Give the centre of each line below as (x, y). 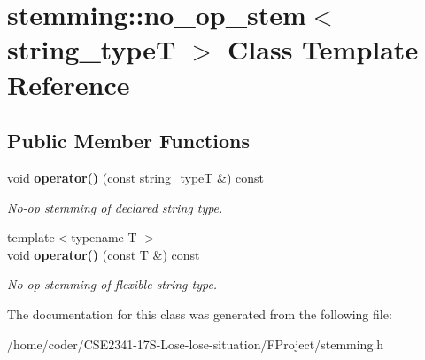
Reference (69, 84)
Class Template (323, 49)
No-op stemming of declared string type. (115, 207)
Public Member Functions (128, 141)
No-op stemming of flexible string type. (112, 284)
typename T (104, 237)
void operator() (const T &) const (104, 254)
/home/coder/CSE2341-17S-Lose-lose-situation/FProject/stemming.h (196, 344)
